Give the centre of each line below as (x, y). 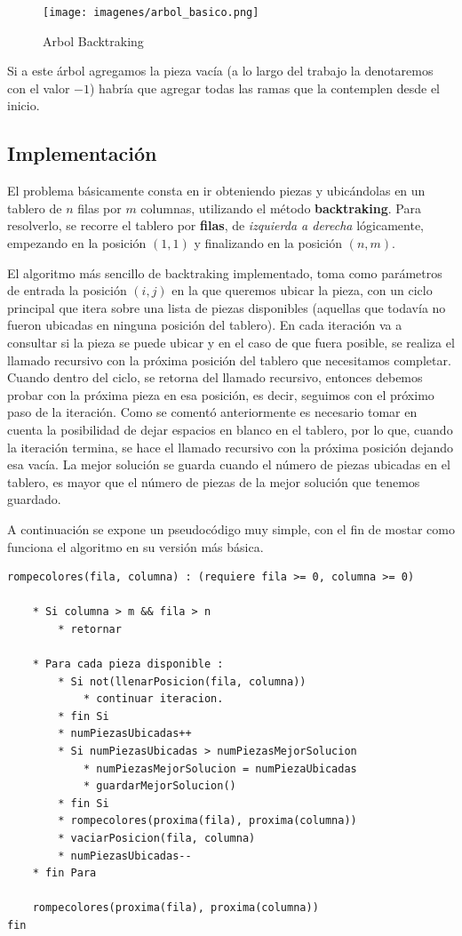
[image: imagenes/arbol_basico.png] (151, 12)
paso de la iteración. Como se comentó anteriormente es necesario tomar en (212, 412)
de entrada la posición (67, 290)
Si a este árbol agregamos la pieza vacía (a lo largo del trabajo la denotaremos (220, 71)
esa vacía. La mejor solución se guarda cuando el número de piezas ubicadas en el (229, 464)
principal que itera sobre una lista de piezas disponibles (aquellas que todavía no (227, 307)
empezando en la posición (77, 243)
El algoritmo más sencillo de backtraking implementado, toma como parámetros (225, 272)
